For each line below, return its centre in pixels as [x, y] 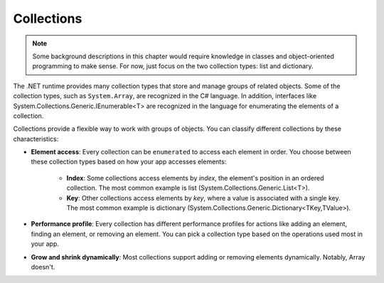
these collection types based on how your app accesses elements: [129, 162]
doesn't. [43, 267]
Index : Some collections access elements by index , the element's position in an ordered [195, 178]
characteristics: [36, 139]
